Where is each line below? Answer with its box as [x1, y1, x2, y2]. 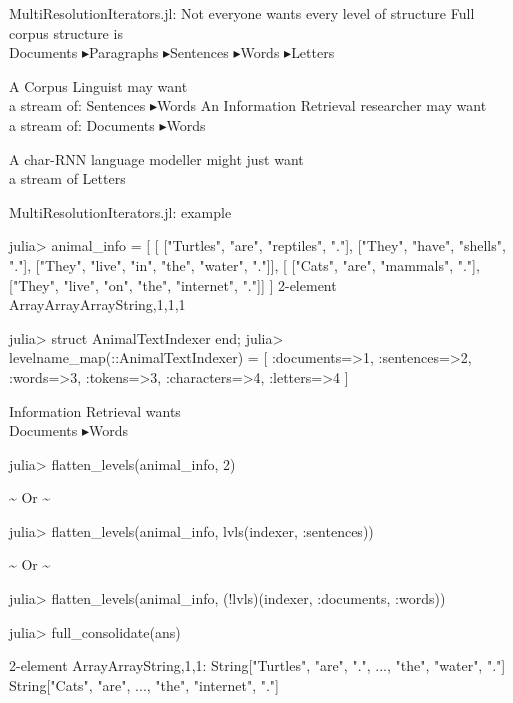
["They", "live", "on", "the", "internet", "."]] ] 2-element [9, 274, 337, 295]
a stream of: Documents [9, 114, 155, 135]
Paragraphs [89, 42, 159, 63]
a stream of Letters [9, 168, 126, 189]
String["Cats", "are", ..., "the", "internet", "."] [9, 674, 279, 695]
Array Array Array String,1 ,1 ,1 [9, 294, 186, 315]
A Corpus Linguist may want [9, 75, 188, 96]
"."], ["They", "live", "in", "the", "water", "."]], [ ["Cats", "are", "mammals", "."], [9, 254, 480, 275]
